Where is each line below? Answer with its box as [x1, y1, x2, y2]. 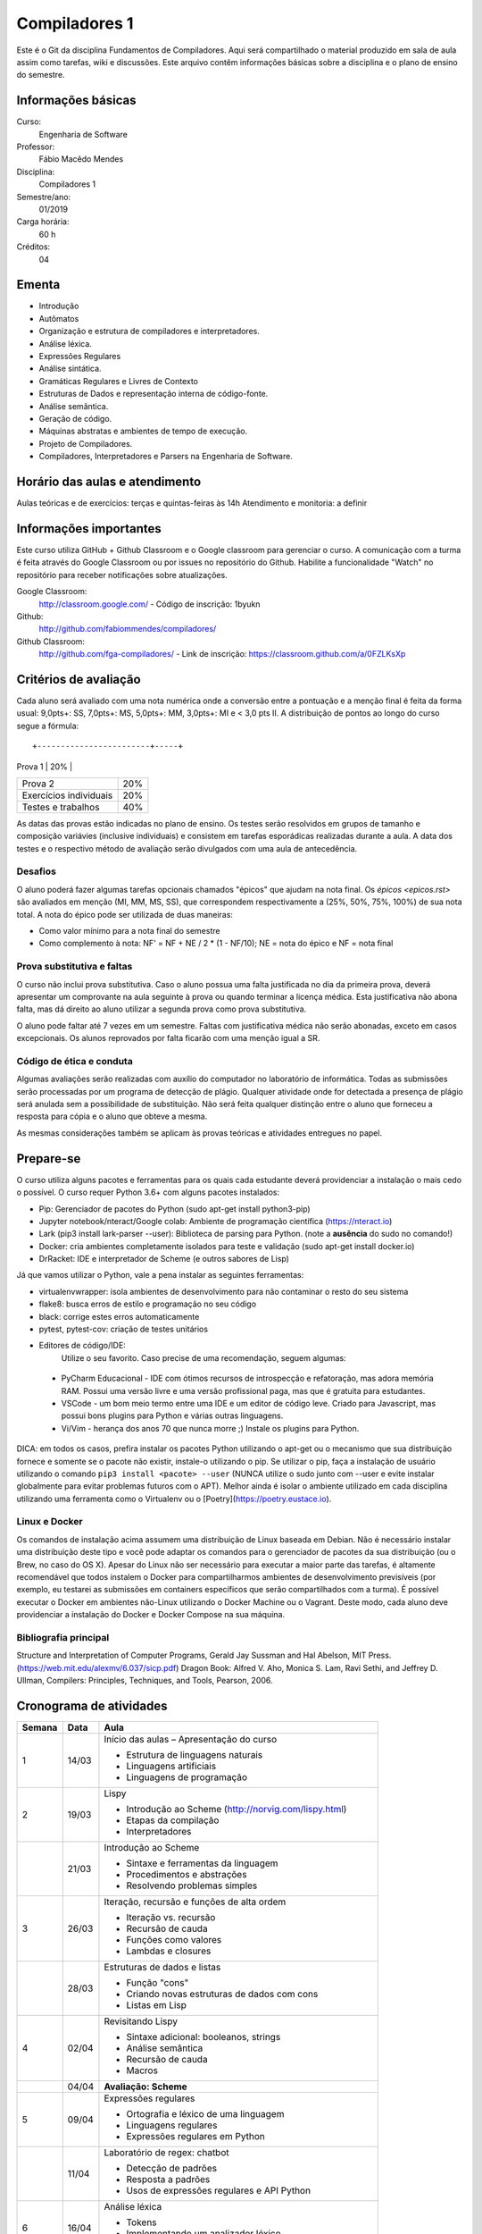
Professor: [16, 141, 55, 152]
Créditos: [16, 241, 51, 252]
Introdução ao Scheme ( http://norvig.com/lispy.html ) [126, 1803, 347, 1816]
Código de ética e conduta [16, 1054, 133, 1067]
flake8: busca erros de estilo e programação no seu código [38, 1298, 257, 1309]
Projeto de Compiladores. [38, 438, 133, 449]
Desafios [16, 865, 57, 878]
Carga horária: [16, 216, 71, 227]
